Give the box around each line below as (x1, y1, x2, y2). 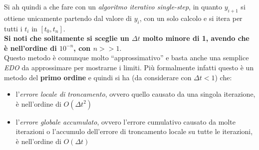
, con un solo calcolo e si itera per (139, 12, 243, 23)
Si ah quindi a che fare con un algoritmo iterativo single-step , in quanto (4, 1, 223, 11)
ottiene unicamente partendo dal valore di (4, 12, 132, 23)
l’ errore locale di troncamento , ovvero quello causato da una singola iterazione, (15, 89, 256, 99)
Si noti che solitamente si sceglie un (4, 33, 129, 43)
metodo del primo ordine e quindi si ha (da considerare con (4, 72, 192, 82)
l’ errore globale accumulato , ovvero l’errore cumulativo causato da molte (15, 116, 236, 127)
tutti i (4, 23, 22, 33)
